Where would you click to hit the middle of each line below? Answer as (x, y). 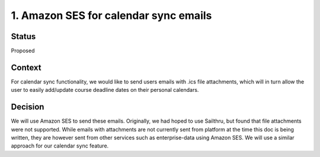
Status (23, 36)
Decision (28, 107)
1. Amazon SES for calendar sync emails (111, 15)
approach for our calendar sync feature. (60, 146)
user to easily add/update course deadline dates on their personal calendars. (105, 90)
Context (26, 67)
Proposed (23, 51)
